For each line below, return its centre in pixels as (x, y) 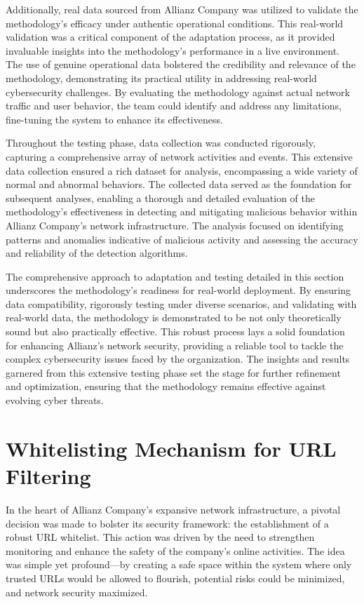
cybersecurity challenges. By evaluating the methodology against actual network (178, 92)
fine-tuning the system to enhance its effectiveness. (114, 119)
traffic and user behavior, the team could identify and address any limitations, (174, 106)
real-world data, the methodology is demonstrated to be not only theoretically (174, 317)
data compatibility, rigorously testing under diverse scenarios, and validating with (181, 303)
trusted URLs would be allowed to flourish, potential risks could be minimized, (175, 578)
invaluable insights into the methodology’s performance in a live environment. (173, 50)
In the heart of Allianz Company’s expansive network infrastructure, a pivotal (173, 509)
